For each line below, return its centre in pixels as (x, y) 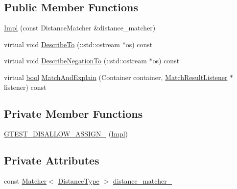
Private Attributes (52, 160)
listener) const (25, 87)
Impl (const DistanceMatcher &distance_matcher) (80, 28)
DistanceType (79, 181)
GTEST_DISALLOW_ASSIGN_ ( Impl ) (66, 134)
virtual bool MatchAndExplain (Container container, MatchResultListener (116, 77)
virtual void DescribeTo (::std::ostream (62, 44)
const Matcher (25, 181)
